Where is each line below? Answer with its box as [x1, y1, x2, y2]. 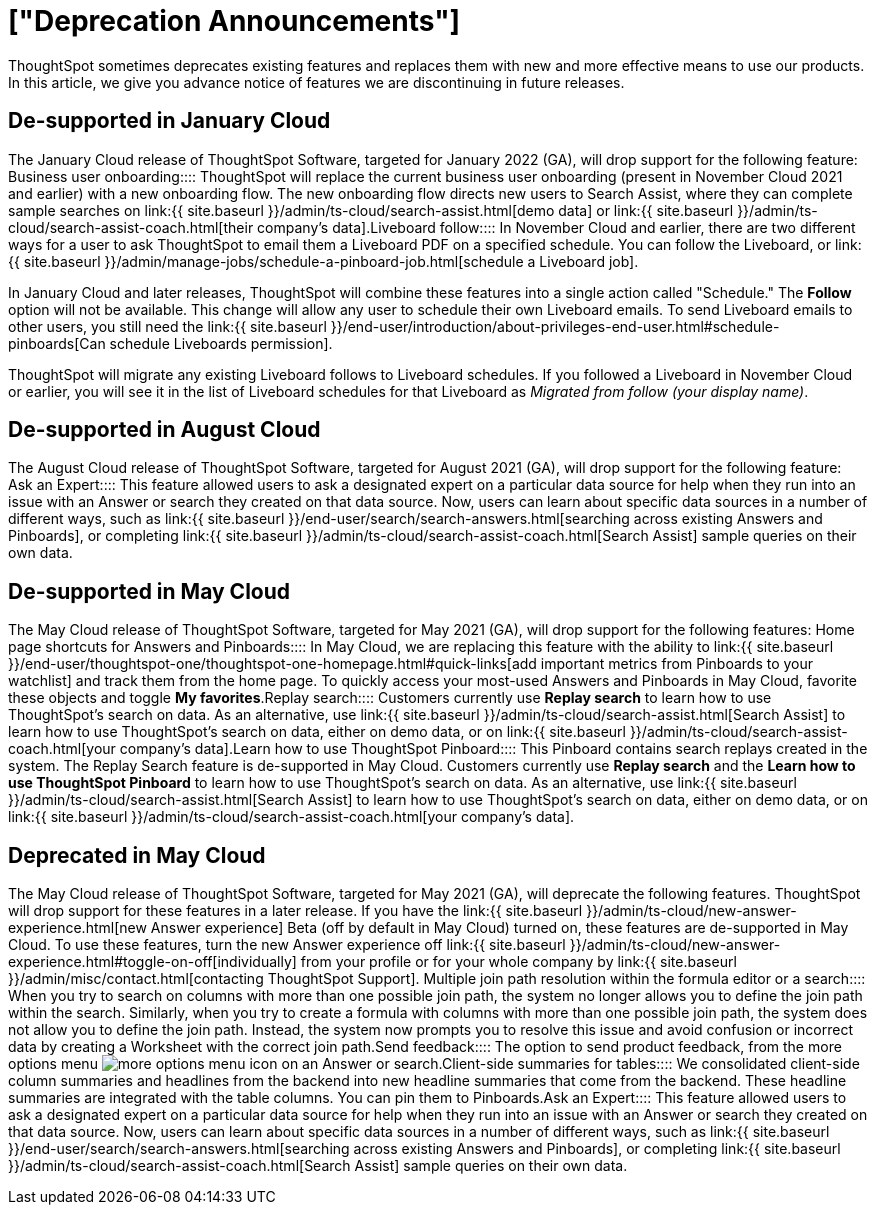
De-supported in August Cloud [8, 417, 321, 443]
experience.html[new [8, 919, 147, 937]
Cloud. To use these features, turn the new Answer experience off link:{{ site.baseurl [8, 936, 566, 954]
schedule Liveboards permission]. [109, 334, 333, 352]
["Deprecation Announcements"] [8, 4, 461, 38]
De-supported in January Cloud [8, 108, 331, 134]
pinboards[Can [8, 334, 106, 352]
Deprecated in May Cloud [8, 842, 266, 868]
